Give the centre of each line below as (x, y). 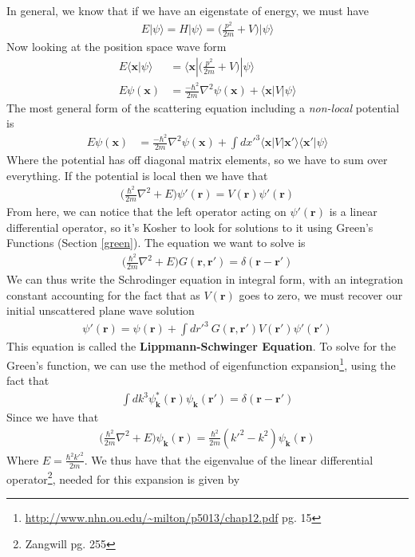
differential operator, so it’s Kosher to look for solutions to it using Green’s (190, 227)
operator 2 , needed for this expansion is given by (123, 477)
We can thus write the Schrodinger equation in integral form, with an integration (205, 279)
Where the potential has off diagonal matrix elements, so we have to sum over (197, 160)
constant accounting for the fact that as (103, 294)
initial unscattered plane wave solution (101, 310)
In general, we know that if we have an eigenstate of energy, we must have (188, 10)
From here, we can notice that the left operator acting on (146, 212)
